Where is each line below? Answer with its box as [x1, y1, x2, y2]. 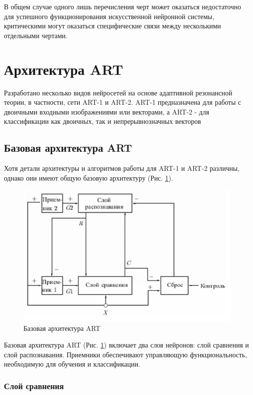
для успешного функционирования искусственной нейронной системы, [4, 11, 214, 21]
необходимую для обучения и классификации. [4, 359, 140, 369]
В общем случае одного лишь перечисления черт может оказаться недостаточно [4, 1, 241, 11]
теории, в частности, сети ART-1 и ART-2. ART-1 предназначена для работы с [4, 97, 241, 107]
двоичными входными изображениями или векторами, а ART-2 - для [4, 106, 210, 116]
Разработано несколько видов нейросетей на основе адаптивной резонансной [4, 87, 232, 97]
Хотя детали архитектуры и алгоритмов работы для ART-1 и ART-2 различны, [4, 163, 240, 173]
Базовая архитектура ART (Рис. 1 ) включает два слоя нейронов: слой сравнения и [4, 340, 249, 350]
